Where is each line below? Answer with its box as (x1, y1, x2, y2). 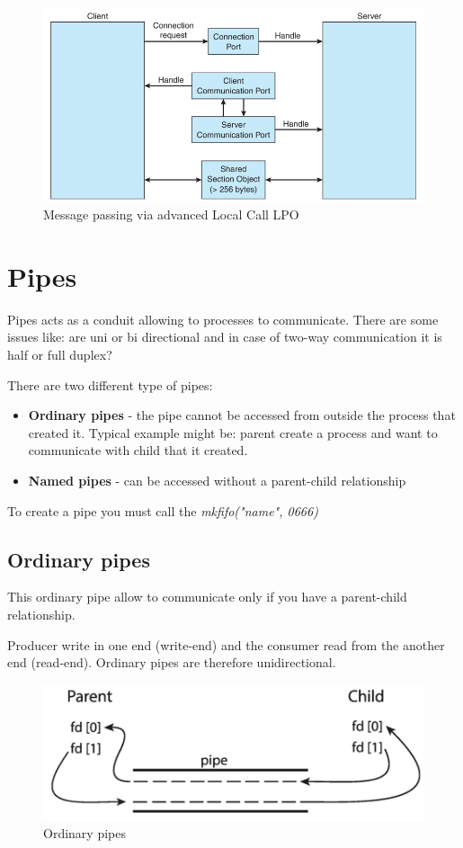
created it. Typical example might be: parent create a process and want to (28, 423, 438, 442)
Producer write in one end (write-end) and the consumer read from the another (7, 635, 445, 654)
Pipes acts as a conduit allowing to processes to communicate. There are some (7, 309, 439, 328)
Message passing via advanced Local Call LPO (43, 205, 299, 224)
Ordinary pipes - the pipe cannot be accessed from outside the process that (28, 406, 456, 424)
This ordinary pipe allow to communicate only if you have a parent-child (7, 587, 407, 606)
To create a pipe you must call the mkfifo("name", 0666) (7, 501, 318, 520)
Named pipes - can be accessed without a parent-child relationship (28, 470, 406, 489)
